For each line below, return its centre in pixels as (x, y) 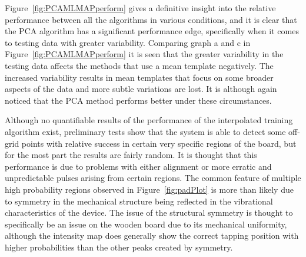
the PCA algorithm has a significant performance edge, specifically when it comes (152, 31)
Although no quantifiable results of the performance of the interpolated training (149, 120)
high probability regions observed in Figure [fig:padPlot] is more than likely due (149, 189)
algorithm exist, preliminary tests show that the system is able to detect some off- (152, 131)
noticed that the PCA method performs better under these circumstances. (138, 100)
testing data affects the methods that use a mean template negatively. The (139, 65)
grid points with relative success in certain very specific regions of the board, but (151, 143)
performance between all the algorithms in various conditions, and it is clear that (151, 19)
